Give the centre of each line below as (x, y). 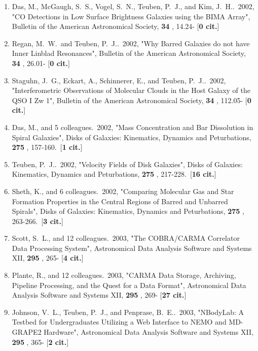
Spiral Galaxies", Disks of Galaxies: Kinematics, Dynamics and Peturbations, (132, 137)
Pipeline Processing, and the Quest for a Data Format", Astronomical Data (129, 285)
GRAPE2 (27, 332)
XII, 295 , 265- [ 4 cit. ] (48, 258)
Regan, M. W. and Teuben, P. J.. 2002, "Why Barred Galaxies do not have (131, 43)
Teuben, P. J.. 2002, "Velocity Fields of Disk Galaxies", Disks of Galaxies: (127, 164)
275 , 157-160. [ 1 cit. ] (47, 147)
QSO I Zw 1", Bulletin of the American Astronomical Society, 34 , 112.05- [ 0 (132, 100)
